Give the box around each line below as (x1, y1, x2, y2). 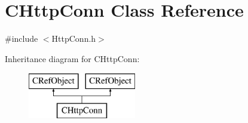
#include (5, 32, 38, 45)
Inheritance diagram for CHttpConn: (5, 52, 140, 64)
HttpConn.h (51, 32, 96, 45)
